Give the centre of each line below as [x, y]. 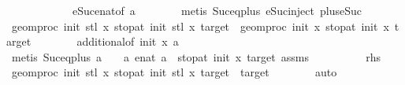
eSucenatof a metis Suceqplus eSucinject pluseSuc [217, 10]
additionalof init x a [128, 41]
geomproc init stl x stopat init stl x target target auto [174, 72]
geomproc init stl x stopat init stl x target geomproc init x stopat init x [200, 26]
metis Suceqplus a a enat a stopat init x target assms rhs [196, 56]
